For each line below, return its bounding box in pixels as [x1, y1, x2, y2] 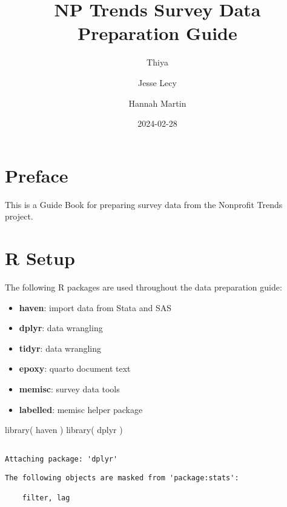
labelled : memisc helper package [19, 403, 143, 415]
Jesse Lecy [138, 76, 177, 89]
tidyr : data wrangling [19, 341, 102, 354]
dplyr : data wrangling [19, 321, 103, 334]
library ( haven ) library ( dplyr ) [5, 423, 123, 436]
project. [5, 210, 33, 223]
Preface [5, 163, 68, 187]
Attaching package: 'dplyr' [5, 455, 118, 464]
